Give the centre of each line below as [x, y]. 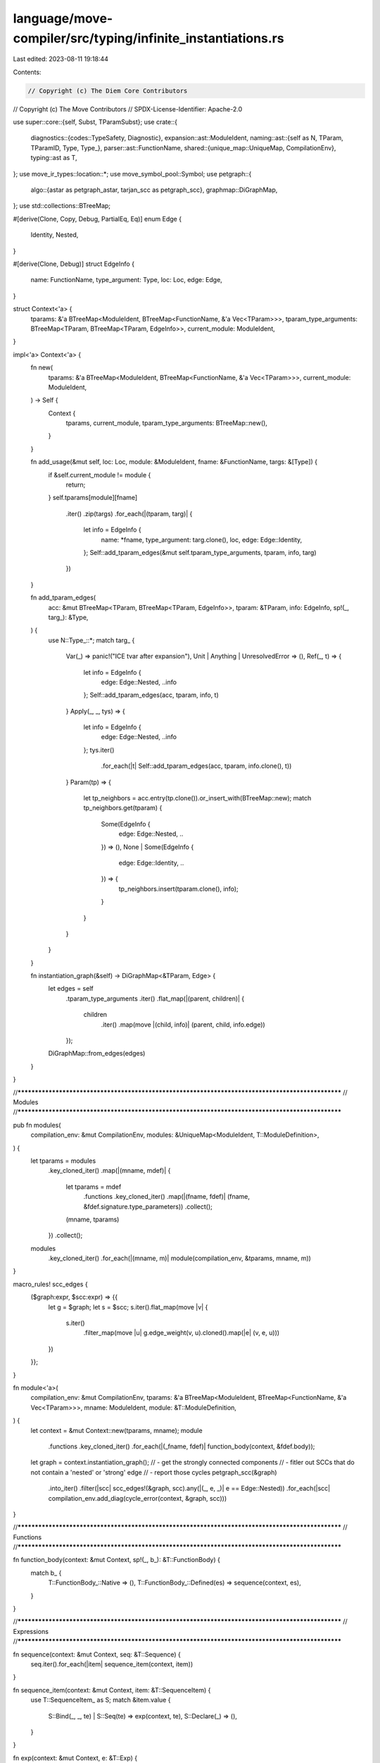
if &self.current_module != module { [100, 475]
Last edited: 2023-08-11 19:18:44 [61, 59]
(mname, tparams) [93, 1219]
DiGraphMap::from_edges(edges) [97, 1054]
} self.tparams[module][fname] [93, 498]
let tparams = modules [63, 1161]
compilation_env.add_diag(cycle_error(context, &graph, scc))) [138, 1498]
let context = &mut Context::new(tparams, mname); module [117, 1430]
